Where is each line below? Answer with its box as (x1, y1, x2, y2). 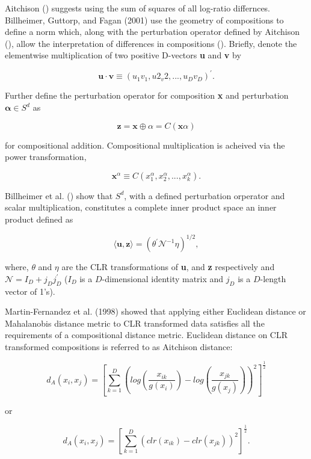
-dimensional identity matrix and (102, 272, 224, 285)
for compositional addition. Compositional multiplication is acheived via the (5, 138, 285, 151)
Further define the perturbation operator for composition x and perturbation (5, 89, 289, 102)
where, (5, 260, 29, 273)
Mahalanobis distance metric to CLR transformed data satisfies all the (5, 316, 265, 329)
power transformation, (5, 150, 87, 163)
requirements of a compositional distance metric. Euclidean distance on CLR (5, 328, 288, 341)
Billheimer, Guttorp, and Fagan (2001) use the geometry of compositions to (5, 13, 284, 26)
